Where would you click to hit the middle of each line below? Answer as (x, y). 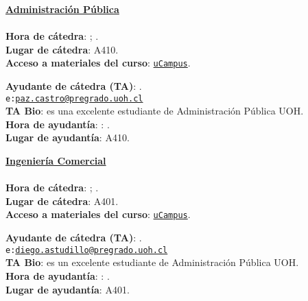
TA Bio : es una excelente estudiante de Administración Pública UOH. (155, 111)
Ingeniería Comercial (56, 161)
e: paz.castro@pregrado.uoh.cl (74, 98)
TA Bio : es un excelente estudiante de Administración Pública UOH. (152, 262)
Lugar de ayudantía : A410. (68, 137)
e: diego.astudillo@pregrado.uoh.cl (87, 250)
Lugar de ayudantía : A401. (68, 289)
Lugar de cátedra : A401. (62, 201)
